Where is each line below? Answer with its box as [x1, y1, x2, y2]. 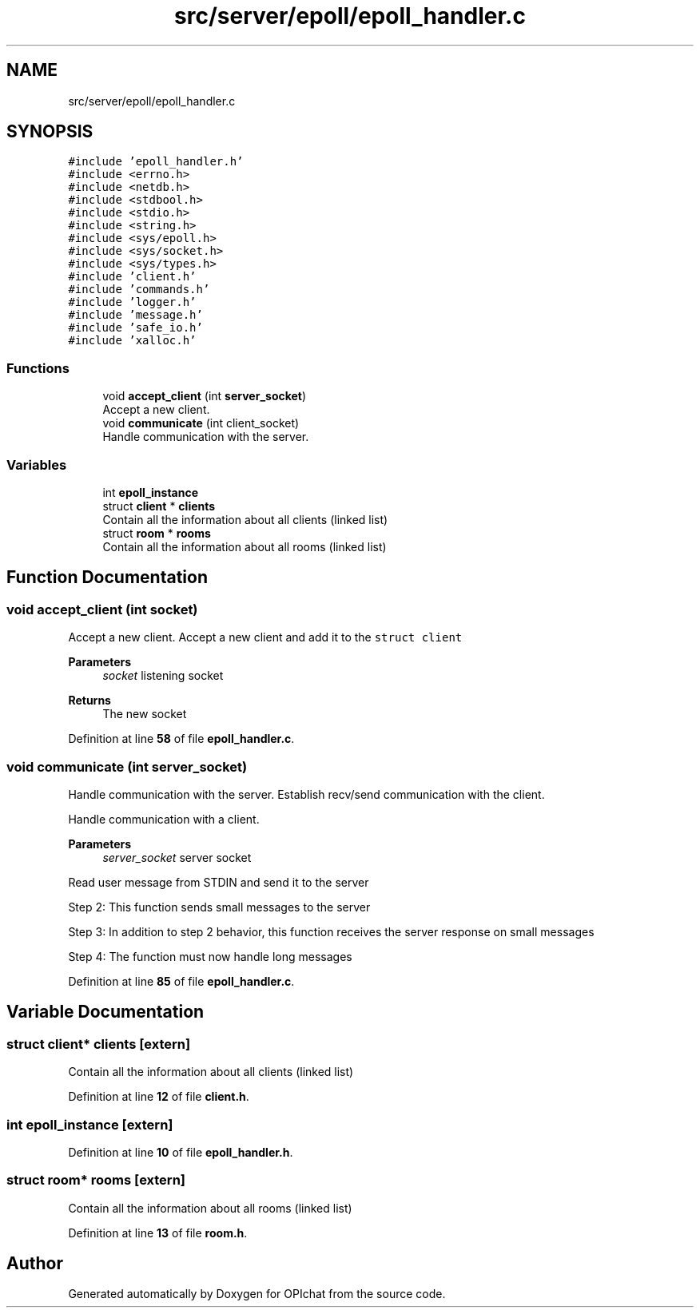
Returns [68, 693, 111, 708]
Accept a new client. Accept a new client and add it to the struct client [68, 630, 463, 645]
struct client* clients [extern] [6, 1035, 191, 1052]
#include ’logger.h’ [68, 296, 197, 309]
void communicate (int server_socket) [6, 758, 248, 775]
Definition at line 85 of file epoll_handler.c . [68, 974, 295, 988]
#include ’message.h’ [68, 308, 203, 322]
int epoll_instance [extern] [6, 1116, 173, 1133]
